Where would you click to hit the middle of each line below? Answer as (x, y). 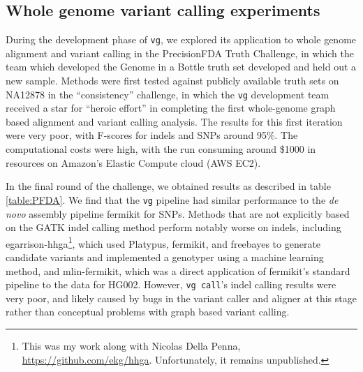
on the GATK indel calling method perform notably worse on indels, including (173, 227)
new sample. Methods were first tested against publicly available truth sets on (172, 81)
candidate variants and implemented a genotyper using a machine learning (165, 256)
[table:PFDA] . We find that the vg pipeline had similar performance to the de (172, 199)
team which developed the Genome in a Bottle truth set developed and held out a (181, 67)
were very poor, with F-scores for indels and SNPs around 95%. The (152, 135)
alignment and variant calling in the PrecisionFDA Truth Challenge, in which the (180, 53)
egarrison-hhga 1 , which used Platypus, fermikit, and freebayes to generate (163, 242)
